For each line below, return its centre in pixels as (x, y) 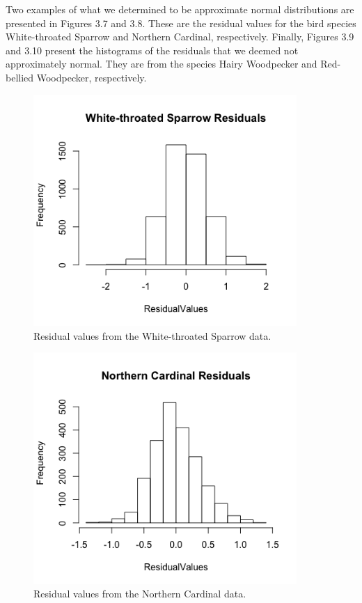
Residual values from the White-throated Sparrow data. (152, 335)
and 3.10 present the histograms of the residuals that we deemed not (152, 50)
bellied (20, 77)
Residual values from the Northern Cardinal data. (140, 594)
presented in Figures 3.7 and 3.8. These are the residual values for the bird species (181, 23)
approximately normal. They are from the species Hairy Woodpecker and (162, 64)
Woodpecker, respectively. (92, 77)
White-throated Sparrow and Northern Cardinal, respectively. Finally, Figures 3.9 (180, 37)
